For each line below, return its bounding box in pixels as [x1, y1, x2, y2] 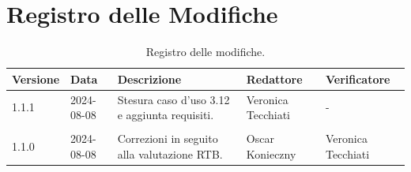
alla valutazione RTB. [117, 145, 223, 162]
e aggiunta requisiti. [117, 107, 214, 123]
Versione [12, 70, 60, 87]
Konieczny [246, 145, 296, 162]
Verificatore [325, 70, 390, 87]
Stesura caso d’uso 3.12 [117, 91, 230, 107]
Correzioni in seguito [117, 130, 218, 147]
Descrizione [117, 70, 182, 87]
